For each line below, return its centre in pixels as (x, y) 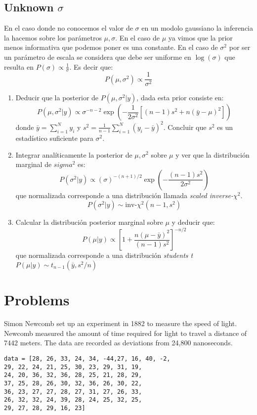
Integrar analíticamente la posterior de (74, 154)
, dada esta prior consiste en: (180, 98)
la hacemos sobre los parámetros (53, 37)
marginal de (34, 164)
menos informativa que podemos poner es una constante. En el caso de (111, 47)
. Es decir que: (91, 66)
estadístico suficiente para (54, 138)
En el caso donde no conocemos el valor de (68, 28)
